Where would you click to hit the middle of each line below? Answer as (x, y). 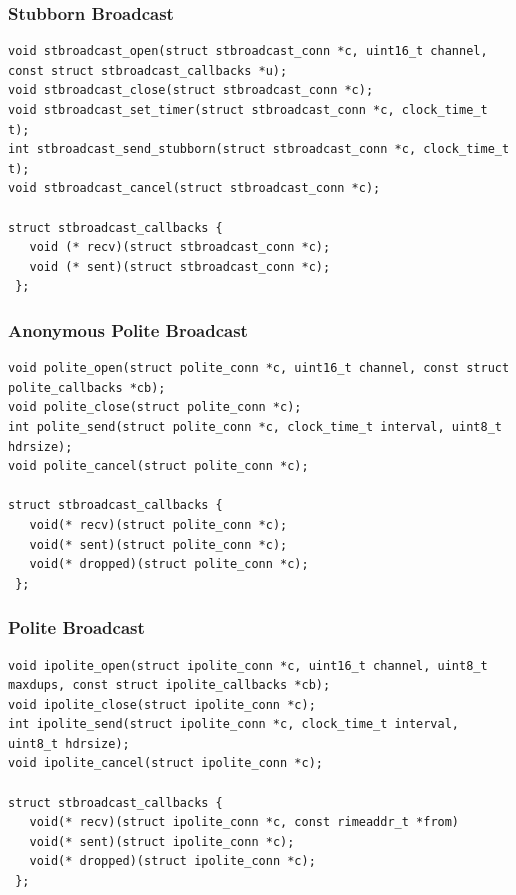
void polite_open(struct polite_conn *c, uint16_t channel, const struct (259, 368)
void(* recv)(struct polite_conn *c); (158, 524)
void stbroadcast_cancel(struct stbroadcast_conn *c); (194, 188)
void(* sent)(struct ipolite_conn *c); (162, 841)
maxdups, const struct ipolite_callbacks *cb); (169, 685)
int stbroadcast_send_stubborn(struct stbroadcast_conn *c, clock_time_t (259, 149)
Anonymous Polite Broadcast (128, 329)
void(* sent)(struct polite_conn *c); (158, 544)
